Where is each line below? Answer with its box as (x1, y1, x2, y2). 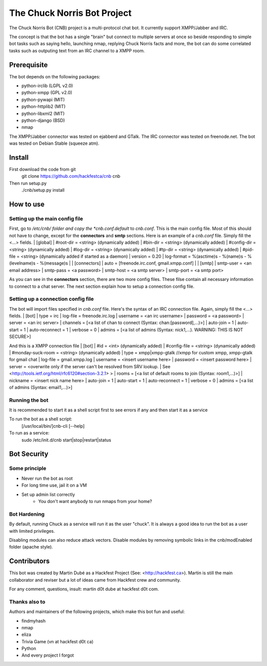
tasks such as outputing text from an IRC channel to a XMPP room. (9, 48, 145, 54)
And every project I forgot (21, 652, 74, 659)
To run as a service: (9, 430, 49, 436)
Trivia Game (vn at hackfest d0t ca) (21, 638, 94, 644)
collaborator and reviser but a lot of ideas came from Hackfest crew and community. (9, 577, 181, 583)
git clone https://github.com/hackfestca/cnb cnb (21, 173, 121, 179)
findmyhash (21, 617, 46, 624)
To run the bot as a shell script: (9, 416, 73, 422)
